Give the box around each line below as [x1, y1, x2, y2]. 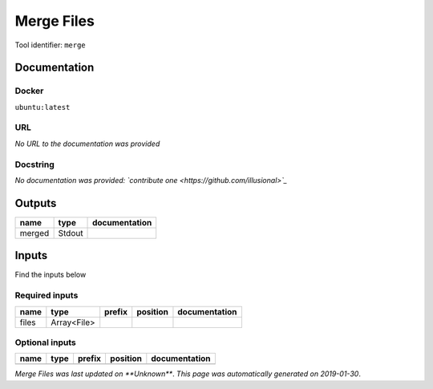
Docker [14, 85, 44, 96]
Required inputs [14, 290, 79, 301]
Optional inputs [14, 337, 76, 348]
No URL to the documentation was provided [14, 139, 160, 148]
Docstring [14, 159, 55, 170]
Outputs [14, 197, 57, 210]
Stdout [58, 227, 83, 238]
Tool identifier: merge [14, 40, 86, 50]
